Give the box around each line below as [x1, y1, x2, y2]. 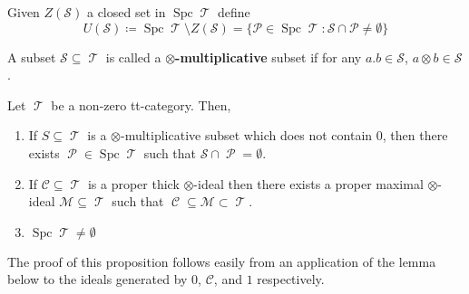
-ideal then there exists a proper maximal [193, 174, 424, 193]
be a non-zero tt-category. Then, [51, 95, 231, 114]
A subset [7, 47, 56, 66]
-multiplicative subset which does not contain [120, 126, 373, 145]
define [217, 3, 250, 21]
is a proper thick [87, 174, 180, 193]
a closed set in [86, 3, 166, 21]
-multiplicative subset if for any [175, 47, 362, 66]
